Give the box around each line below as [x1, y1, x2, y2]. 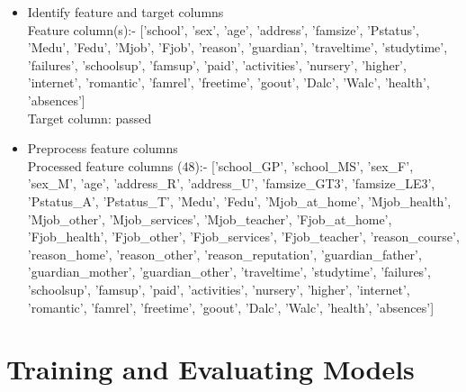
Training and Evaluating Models [6, 351, 415, 387]
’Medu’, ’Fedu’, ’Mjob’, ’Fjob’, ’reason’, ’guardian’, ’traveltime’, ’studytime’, [27, 38, 448, 57]
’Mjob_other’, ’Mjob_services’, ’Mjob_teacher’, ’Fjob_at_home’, [27, 209, 392, 228]
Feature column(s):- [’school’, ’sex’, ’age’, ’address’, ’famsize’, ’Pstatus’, [27, 20, 419, 39]
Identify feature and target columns [27, 3, 224, 21]
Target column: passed [27, 108, 152, 127]
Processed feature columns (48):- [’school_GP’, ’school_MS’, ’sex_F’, [27, 156, 414, 175]
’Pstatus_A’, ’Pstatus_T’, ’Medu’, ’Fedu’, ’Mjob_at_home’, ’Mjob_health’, [27, 191, 452, 210]
